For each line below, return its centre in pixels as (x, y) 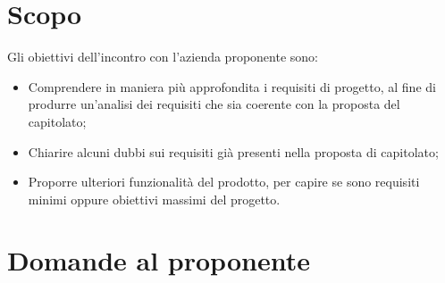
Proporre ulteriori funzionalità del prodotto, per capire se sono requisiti (224, 182)
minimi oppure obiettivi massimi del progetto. (154, 199)
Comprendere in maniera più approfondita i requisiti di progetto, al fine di (232, 86)
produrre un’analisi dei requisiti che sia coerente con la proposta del (214, 104)
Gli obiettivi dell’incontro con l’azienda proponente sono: (163, 57)
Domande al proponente (159, 260)
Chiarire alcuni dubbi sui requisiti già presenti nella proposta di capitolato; (233, 151)
